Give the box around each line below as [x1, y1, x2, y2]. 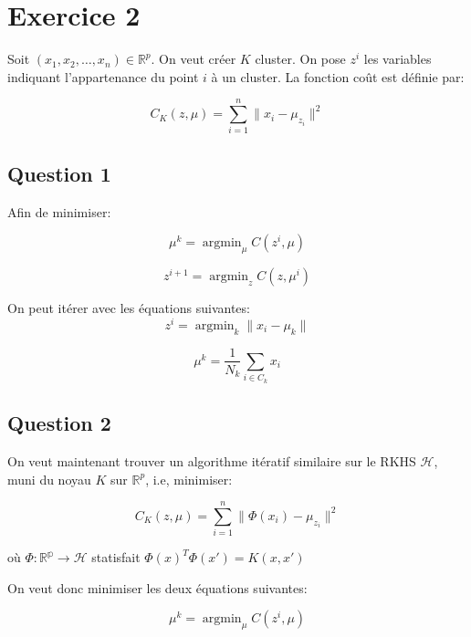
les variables [363, 49, 432, 68]
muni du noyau [7, 469, 91, 488]
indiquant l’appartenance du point [7, 67, 199, 86]
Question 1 [7, 159, 111, 187]
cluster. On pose [255, 49, 346, 68]
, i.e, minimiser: [145, 469, 233, 488]
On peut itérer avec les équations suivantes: [7, 298, 250, 318]
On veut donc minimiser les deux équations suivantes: [7, 578, 308, 597]
